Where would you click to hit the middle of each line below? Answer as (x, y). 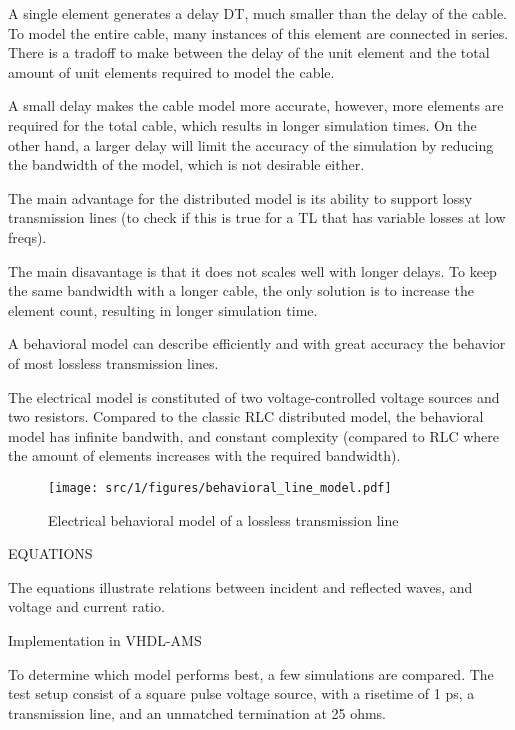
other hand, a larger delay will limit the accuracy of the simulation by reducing (251, 144)
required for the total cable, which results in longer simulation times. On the (242, 124)
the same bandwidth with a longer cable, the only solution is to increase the (241, 290)
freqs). (27, 236)
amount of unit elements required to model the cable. (171, 71)
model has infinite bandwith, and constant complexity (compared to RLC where (254, 435)
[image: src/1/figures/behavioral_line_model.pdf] (220, 487)
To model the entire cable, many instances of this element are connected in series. (258, 32)
